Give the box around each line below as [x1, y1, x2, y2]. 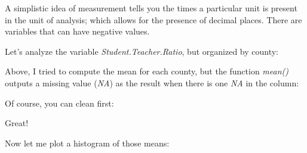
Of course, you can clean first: [5, 96, 114, 109]
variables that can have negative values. [5, 25, 150, 38]
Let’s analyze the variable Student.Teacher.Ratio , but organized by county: [5, 45, 279, 57]
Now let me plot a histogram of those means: [5, 136, 170, 149]
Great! [5, 117, 29, 129]
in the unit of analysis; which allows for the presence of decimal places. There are [5, 13, 302, 26]
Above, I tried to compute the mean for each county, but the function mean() [5, 65, 289, 77]
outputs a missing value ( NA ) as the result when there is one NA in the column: [5, 76, 299, 89]
